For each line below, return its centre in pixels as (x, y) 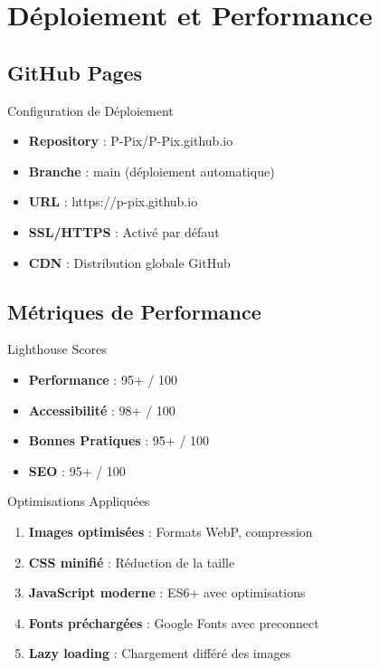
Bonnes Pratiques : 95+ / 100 (119, 440)
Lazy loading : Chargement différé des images (160, 653)
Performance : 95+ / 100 (103, 379)
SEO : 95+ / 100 (77, 470)
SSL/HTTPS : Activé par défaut (124, 231)
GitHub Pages (75, 72)
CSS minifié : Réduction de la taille (132, 562)
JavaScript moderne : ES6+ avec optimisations (167, 592)
